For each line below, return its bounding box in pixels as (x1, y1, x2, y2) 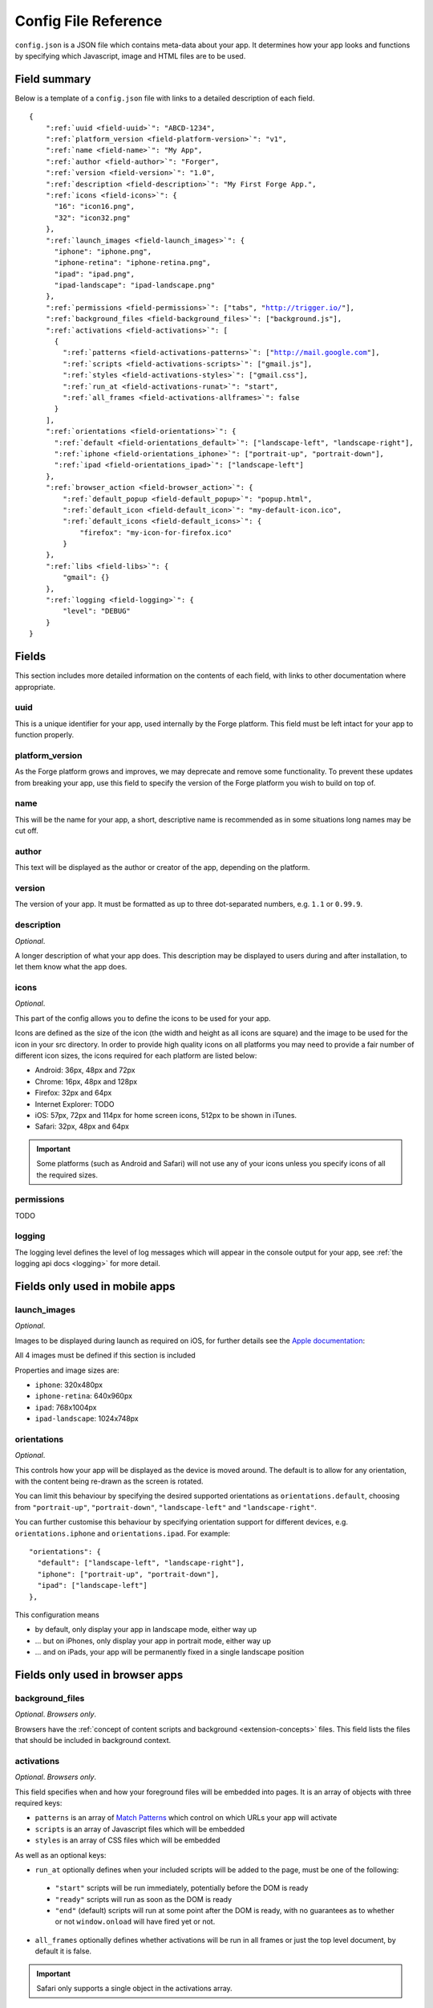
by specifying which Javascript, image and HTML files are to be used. (14, 51, 246, 60)
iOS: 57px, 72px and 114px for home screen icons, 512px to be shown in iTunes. (34, 1110, 297, 1120)
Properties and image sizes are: (14, 1365, 119, 1375)
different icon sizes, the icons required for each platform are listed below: (14, 1051, 257, 1060)
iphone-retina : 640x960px (34, 1391, 132, 1401)
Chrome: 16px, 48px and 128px (34, 1076, 138, 1086)
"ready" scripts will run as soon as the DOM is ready (55, 1894, 233, 1904)
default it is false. (34, 1946, 92, 1956)
